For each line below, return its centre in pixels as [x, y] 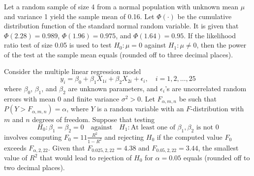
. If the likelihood [210, 35]
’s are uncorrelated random [206, 88]
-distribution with [217, 109]
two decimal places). [34, 167]
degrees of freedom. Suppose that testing [94, 119]
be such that [198, 98]
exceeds [15, 147]
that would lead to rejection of [86, 157]
